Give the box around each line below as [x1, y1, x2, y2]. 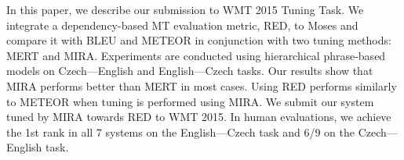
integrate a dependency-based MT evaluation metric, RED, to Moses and [6, 16, 359, 33]
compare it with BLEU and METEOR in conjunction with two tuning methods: [6, 32, 391, 48]
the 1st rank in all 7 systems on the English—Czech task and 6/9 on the [6, 123, 355, 140]
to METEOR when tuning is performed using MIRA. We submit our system [6, 93, 374, 109]
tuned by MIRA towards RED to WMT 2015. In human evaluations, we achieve [6, 108, 391, 125]
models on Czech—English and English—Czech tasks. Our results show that [6, 62, 373, 79]
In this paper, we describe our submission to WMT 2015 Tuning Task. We [6, 2, 364, 17]
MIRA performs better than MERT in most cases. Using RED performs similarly [6, 77, 397, 94]
